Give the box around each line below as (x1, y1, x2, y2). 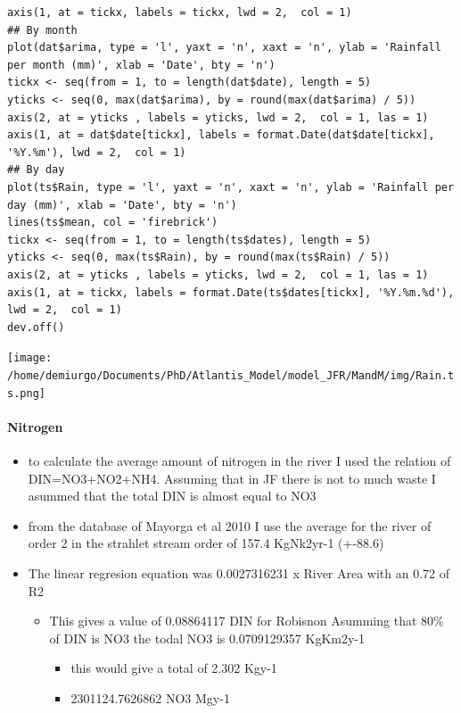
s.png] (7, 386, 45, 400)
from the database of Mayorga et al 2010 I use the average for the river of (28, 516, 432, 535)
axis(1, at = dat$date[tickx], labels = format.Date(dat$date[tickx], (7, 129, 435, 142)
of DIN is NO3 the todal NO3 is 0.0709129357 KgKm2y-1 (49, 628, 366, 647)
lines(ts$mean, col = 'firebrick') (7, 216, 218, 229)
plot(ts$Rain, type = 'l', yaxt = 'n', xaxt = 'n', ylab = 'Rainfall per (7, 180, 455, 194)
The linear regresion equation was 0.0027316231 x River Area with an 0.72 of (28, 564, 450, 583)
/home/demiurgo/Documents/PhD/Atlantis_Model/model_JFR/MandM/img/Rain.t (7, 369, 455, 382)
